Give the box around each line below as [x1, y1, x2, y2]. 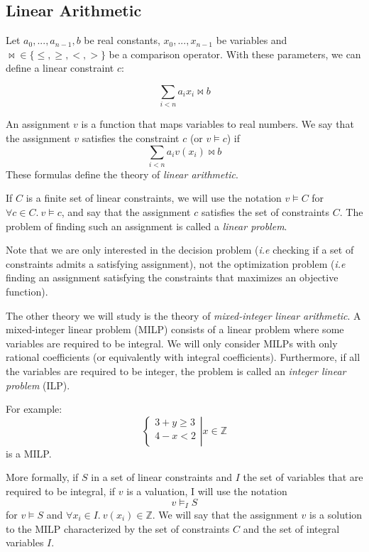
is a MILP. [6, 445, 52, 460]
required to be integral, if [6, 483, 116, 498]
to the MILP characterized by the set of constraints [6, 521, 230, 536]
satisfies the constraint [82, 130, 180, 145]
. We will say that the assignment [152, 507, 298, 521]
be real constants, [84, 33, 160, 48]
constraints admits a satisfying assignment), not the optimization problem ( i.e [6, 256, 346, 271]
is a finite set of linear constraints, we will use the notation [26, 190, 282, 205]
